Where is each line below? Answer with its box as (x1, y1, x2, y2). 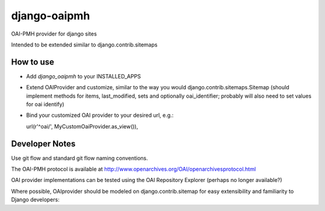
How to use (11, 57, 54, 67)
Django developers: (11, 196, 60, 203)
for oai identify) (26, 101, 64, 108)
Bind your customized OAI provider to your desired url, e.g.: (26, 112, 174, 119)
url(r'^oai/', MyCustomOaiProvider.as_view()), (26, 122, 138, 130)
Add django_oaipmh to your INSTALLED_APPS (26, 72, 141, 80)
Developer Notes (11, 139, 76, 149)
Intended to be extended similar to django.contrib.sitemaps (11, 41, 158, 48)
